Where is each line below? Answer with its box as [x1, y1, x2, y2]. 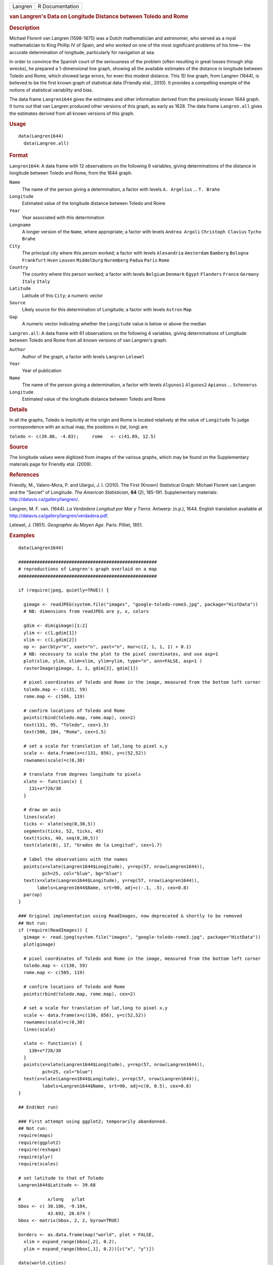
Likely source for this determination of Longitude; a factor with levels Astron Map [22, 307, 192, 313]
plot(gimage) [23, 941, 56, 947]
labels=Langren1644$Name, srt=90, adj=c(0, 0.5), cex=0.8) [42, 1083, 192, 1089]
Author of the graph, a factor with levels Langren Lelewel [22, 353, 145, 359]
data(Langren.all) [23, 140, 69, 146]
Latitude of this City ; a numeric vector [22, 292, 103, 299]
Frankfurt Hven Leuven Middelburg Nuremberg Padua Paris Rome [22, 257, 169, 263]
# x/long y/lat [18, 1196, 85, 1202]
